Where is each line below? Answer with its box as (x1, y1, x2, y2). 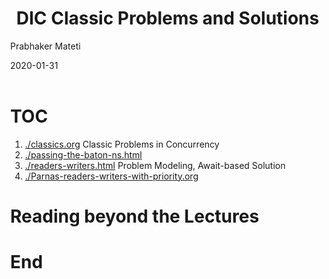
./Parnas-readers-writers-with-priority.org (24, 170, 199, 182)
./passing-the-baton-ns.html (24, 148, 143, 161)
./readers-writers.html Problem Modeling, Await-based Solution (24, 159, 286, 171)
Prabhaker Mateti (10, 40, 81, 52)
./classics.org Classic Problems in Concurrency (24, 138, 220, 150)
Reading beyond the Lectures (10, 205, 260, 227)
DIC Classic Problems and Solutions (15, 7, 320, 30)
